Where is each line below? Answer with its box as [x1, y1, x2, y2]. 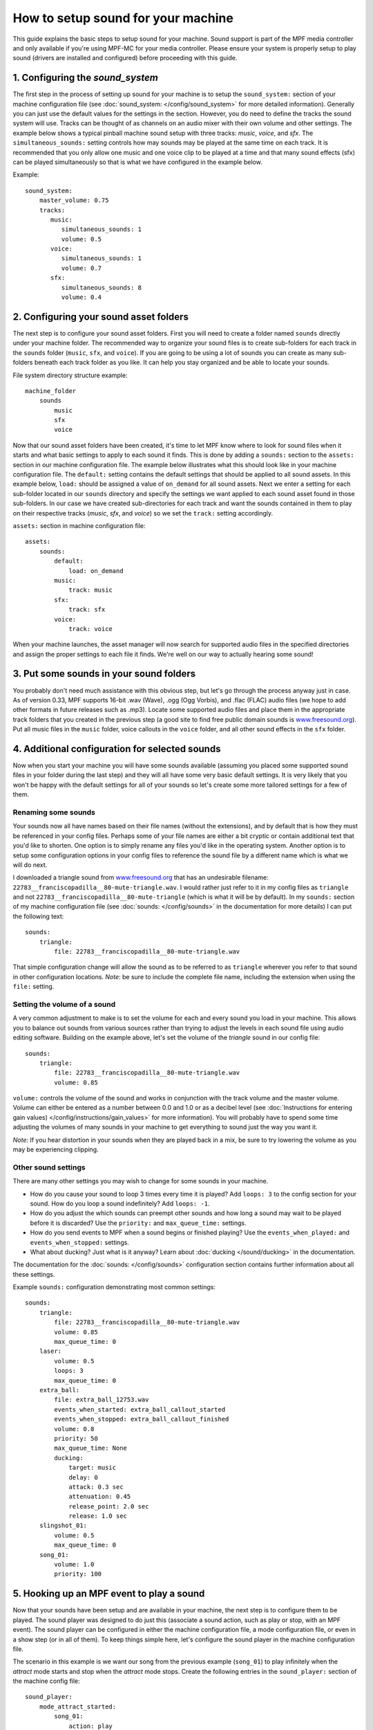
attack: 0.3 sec [68, 1483, 124, 1491]
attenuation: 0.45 [68, 1493, 131, 1501]
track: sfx [68, 605, 106, 614]
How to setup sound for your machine [12, 10, 234, 26]
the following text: [12, 912, 64, 920]
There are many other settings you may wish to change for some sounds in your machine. [12, 1177, 269, 1185]
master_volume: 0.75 [39, 197, 109, 204]
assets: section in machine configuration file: [12, 521, 146, 529]
